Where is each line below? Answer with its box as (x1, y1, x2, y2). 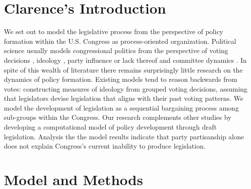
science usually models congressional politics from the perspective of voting (4, 45, 228, 56)
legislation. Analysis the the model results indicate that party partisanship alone (4, 131, 244, 141)
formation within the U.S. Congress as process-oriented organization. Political (4, 36, 236, 46)
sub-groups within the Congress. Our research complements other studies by (4, 112, 232, 122)
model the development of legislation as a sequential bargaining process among (4, 102, 239, 113)
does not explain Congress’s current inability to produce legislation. (4, 141, 206, 151)
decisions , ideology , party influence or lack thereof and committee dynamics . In (4, 55, 247, 65)
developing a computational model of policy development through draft (4, 122, 217, 132)
